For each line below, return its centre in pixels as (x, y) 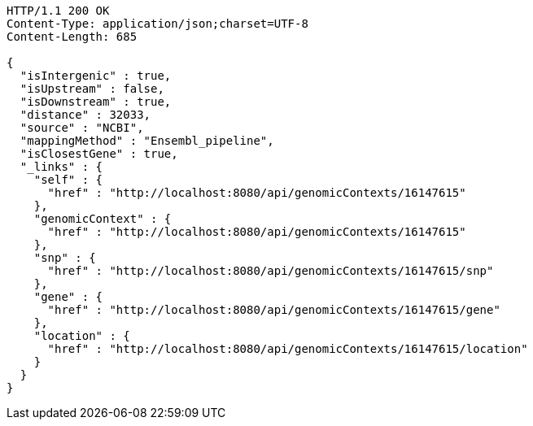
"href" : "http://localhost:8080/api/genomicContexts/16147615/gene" (274, 310)
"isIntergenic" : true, (96, 76)
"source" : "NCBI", (82, 128)
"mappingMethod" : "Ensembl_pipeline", (147, 141)
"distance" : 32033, (85, 115)
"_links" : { (61, 167)
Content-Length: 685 (72, 37)
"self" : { (68, 180)
